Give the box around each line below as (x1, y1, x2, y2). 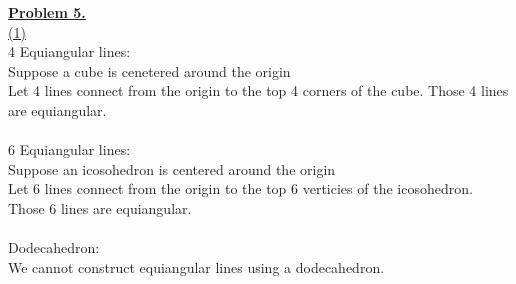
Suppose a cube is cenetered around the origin (8, 60, 291, 81)
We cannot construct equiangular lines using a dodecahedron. (8, 256, 385, 277)
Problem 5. (8, 2, 86, 22)
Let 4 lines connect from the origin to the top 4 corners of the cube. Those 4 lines (8, 80, 509, 101)
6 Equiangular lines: (8, 139, 131, 160)
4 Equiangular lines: (8, 41, 131, 62)
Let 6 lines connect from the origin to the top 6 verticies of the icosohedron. (8, 178, 473, 199)
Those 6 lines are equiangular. (8, 197, 192, 218)
